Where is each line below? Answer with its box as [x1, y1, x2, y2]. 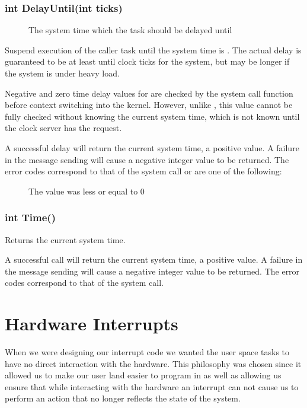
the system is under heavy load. [5, 67, 120, 79]
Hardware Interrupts [5, 311, 178, 336]
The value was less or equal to [28, 184, 138, 197]
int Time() [5, 210, 56, 225]
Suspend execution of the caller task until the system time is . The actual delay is [5, 43, 302, 56]
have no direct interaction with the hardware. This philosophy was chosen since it [5, 357, 302, 369]
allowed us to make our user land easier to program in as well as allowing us [5, 369, 282, 381]
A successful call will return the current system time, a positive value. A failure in [5, 253, 303, 266]
